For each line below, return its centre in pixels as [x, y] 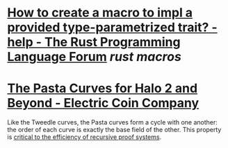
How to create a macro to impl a [100, 13]
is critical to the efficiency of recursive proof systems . [84, 137]
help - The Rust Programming [94, 42]
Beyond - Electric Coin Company [103, 103]
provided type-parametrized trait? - [112, 27]
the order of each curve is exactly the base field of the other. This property [114, 130]
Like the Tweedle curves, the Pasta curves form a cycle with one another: [112, 122]
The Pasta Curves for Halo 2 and [103, 89]
